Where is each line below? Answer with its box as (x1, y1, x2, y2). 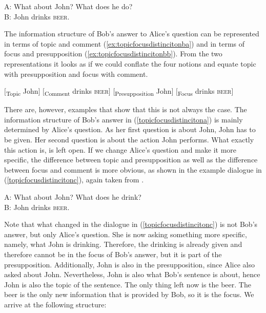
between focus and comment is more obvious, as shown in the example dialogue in (4, 164, 262, 175)
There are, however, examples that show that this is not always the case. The (4, 104, 247, 115)
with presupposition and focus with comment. (4, 68, 148, 79)
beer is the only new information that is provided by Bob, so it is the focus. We (4, 289, 254, 300)
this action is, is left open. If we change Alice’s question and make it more (4, 144, 237, 155)
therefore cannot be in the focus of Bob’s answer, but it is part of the (4, 249, 222, 259)
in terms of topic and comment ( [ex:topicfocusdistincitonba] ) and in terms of (4, 38, 245, 49)
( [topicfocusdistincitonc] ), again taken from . (4, 174, 144, 185)
